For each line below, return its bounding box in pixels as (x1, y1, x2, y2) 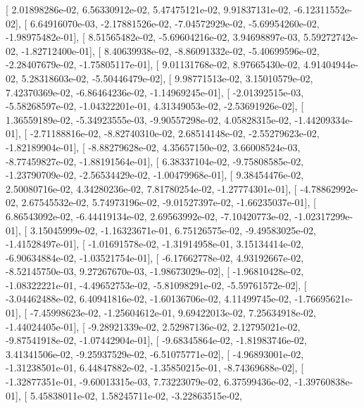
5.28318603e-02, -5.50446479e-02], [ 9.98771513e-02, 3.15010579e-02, (21, 70, 313, 85)
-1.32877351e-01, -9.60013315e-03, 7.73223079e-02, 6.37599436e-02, (6, 374, 291, 389)
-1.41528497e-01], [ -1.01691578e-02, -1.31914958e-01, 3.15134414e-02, (6, 236, 304, 251)
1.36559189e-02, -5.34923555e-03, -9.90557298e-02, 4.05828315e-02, (6, 112, 291, 127)
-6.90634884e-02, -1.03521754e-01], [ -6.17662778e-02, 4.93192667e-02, (6, 250, 304, 264)
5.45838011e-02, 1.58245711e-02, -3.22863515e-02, (30, 388, 242, 402)
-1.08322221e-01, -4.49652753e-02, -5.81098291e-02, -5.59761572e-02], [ (6, 277, 307, 292)
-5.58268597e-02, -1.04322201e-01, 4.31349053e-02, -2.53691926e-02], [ (6, 98, 304, 113)
